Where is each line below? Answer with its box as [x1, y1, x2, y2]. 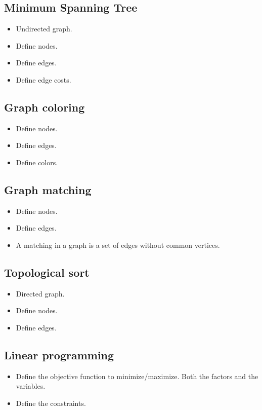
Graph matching [4, 181, 92, 197]
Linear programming [4, 347, 114, 362]
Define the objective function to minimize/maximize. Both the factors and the [16, 370, 258, 381]
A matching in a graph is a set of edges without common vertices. [16, 239, 220, 250]
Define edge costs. [16, 74, 71, 85]
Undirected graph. [16, 23, 72, 34]
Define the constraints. [16, 397, 86, 408]
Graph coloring [4, 99, 85, 115]
